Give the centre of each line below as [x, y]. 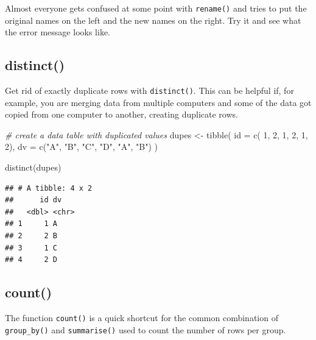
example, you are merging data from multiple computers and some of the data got [158, 102]
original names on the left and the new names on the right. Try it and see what [153, 20]
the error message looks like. [58, 32]
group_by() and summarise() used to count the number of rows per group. [146, 329]
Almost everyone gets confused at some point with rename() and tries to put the [156, 8]
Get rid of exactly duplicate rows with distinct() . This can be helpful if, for [149, 90]
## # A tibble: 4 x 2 [49, 188]
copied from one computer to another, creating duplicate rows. [121, 114]
